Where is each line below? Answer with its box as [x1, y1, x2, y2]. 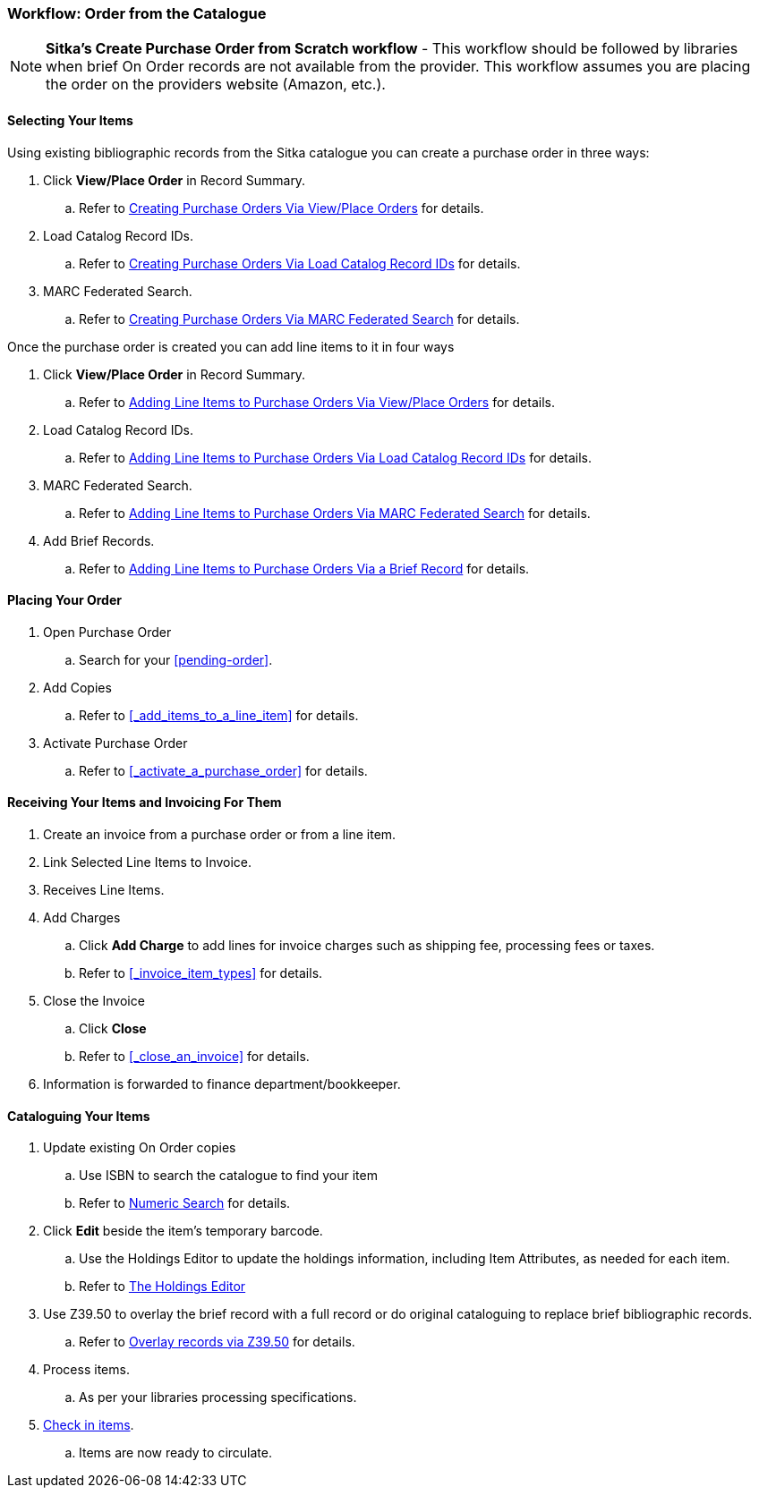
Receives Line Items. [43, 882, 165, 898]
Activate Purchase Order [43, 735, 188, 751]
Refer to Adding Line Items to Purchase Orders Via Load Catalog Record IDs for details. [79, 449, 592, 465]
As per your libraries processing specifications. [79, 1389, 357, 1406]
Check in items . [43, 1417, 134, 1433]
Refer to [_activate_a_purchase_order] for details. [79, 762, 368, 778]
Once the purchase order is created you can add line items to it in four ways [7, 338, 455, 354]
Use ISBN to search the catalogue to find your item [79, 1168, 378, 1184]
